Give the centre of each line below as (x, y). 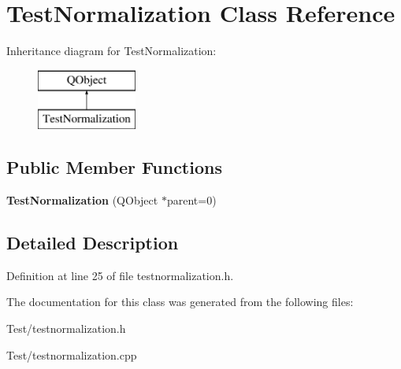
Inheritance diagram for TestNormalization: (111, 51)
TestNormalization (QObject (82, 200)
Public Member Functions (114, 167)
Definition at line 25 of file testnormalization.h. (120, 275)
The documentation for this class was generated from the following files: (180, 302)
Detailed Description (93, 243)
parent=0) (191, 200)
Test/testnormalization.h (66, 328)
